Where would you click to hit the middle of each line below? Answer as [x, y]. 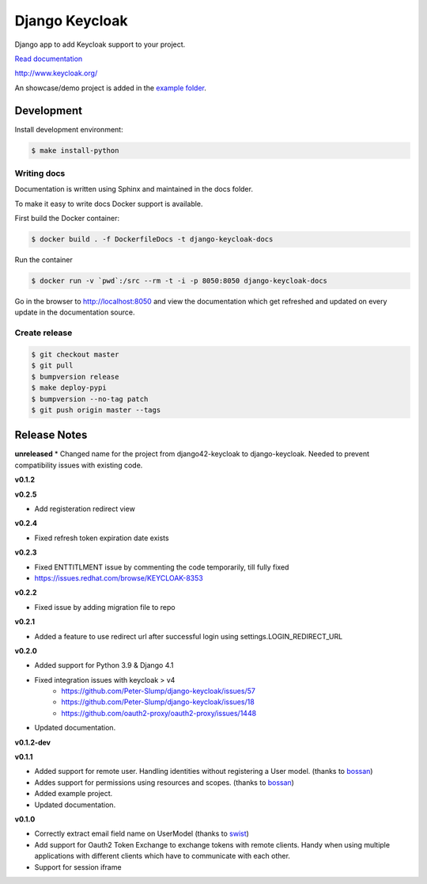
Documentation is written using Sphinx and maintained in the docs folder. [134, 189]
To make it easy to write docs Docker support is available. [109, 204]
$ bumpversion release [75, 377]
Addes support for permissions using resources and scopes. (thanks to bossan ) [164, 782]
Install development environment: [69, 129]
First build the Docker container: [67, 219]
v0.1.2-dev [33, 742]
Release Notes [51, 435]
